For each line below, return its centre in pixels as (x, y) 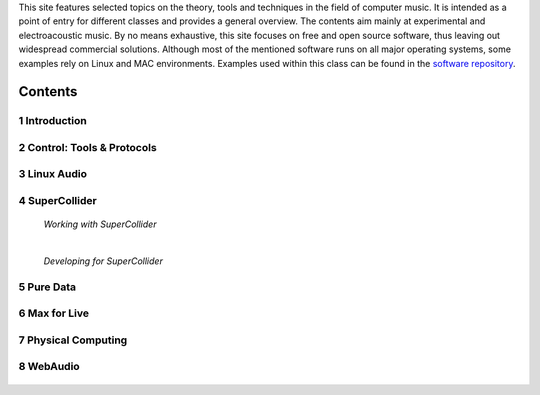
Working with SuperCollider (100, 224)
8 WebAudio (49, 367)
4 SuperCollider (57, 201)
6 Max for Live (54, 313)
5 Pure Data (47, 287)
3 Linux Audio (53, 174)
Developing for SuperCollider (103, 261)
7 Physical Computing (73, 340)
